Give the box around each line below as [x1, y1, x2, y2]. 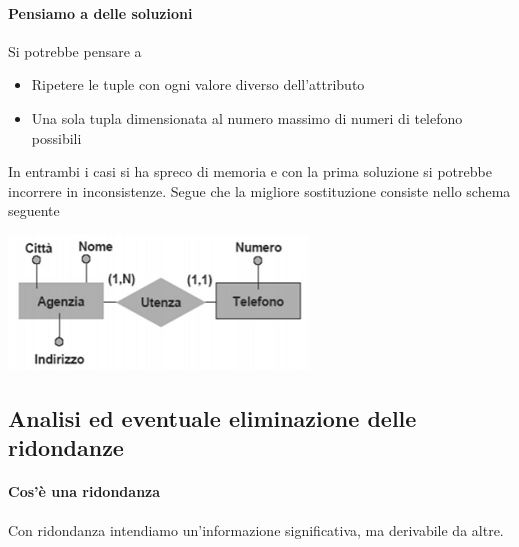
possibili [31, 127, 82, 148]
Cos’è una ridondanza [8, 481, 161, 502]
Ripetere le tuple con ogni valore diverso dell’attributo [31, 74, 365, 95]
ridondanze [8, 432, 124, 463]
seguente [8, 200, 60, 221]
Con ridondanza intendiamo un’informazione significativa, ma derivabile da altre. [8, 519, 504, 540]
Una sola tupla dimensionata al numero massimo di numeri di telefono [31, 107, 463, 128]
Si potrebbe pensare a [8, 40, 142, 61]
